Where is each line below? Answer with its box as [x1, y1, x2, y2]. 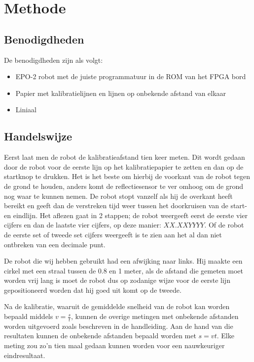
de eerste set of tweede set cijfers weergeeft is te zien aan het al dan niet [4, 229, 222, 239]
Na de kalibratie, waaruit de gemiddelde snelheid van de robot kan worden [4, 301, 230, 312]
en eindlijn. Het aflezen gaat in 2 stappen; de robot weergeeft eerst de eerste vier [4, 210, 248, 220]
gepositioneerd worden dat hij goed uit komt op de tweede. [4, 284, 181, 295]
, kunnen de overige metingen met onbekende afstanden [71, 311, 239, 321]
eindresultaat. [4, 350, 45, 360]
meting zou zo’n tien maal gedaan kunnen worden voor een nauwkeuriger [4, 340, 225, 351]
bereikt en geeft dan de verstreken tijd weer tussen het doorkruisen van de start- [4, 200, 247, 211]
